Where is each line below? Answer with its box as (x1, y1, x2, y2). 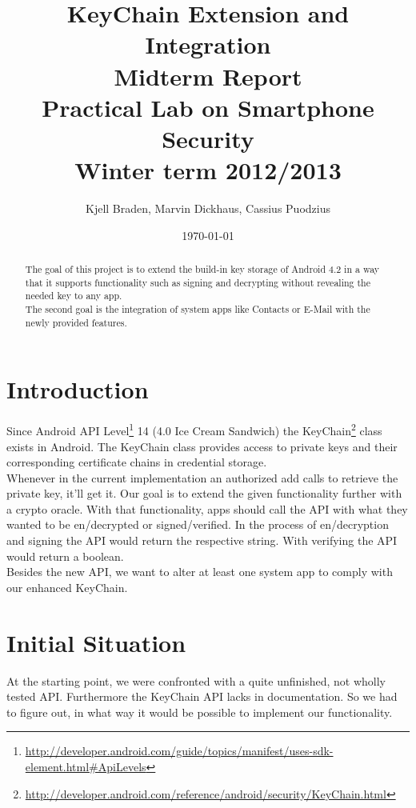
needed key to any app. (25, 289, 122, 302)
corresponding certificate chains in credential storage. (6, 454, 267, 470)
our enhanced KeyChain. (6, 578, 128, 595)
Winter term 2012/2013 (74, 154, 342, 186)
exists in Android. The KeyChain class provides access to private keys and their (6, 438, 398, 454)
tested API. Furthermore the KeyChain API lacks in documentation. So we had (6, 688, 398, 705)
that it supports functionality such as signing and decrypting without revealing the (25, 275, 370, 289)
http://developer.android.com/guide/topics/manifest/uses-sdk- (25, 742, 334, 759)
